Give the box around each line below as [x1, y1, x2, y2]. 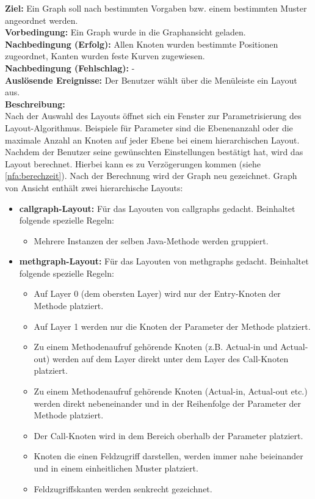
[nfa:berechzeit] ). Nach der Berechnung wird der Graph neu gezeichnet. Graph [5, 169, 297, 182]
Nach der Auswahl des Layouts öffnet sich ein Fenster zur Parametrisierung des [5, 109, 302, 122]
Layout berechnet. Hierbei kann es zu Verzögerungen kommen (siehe [5, 157, 261, 170]
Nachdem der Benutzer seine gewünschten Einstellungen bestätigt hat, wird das [5, 145, 303, 158]
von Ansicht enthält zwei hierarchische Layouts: [5, 181, 183, 194]
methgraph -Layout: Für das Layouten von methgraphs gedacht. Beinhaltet [19, 255, 309, 268]
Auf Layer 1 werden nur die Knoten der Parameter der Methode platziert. [34, 319, 311, 332]
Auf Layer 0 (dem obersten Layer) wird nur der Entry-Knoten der [34, 287, 281, 300]
